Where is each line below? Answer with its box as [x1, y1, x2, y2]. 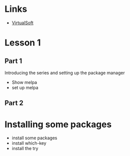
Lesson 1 [4, 37, 41, 48]
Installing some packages [4, 118, 112, 130]
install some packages [11, 135, 58, 141]
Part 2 [4, 99, 24, 107]
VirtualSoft [11, 20, 34, 26]
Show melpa [11, 79, 37, 85]
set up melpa [11, 84, 39, 90]
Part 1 [4, 57, 23, 65]
